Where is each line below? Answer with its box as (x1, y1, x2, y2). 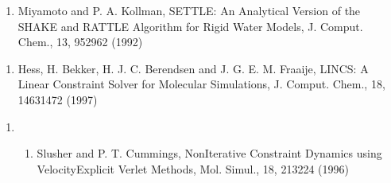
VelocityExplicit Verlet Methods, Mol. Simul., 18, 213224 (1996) (37, 160, 349, 177)
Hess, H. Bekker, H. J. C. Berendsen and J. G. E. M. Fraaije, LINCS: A (17, 60, 369, 76)
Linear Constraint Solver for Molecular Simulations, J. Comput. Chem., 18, (17, 76, 385, 92)
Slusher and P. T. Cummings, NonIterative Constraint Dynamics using (37, 145, 382, 162)
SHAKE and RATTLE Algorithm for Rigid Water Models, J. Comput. (17, 18, 363, 34)
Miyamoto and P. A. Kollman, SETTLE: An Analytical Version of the (17, 2, 361, 18)
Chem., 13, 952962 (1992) (17, 33, 143, 50)
